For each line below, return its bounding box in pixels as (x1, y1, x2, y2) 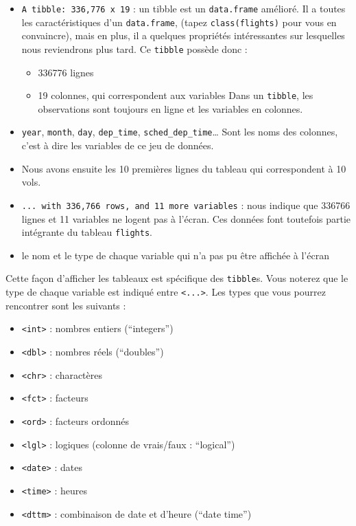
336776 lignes (38, 65, 94, 79)
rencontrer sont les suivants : (5, 298, 126, 312)
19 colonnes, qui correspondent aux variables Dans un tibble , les (38, 88, 313, 102)
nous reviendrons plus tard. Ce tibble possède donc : (21, 41, 248, 56)
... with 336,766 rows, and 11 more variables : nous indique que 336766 (21, 197, 351, 212)
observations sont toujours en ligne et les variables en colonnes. (38, 101, 303, 116)
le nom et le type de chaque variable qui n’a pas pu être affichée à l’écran (21, 248, 329, 262)
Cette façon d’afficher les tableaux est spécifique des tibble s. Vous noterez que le (5, 271, 348, 285)
